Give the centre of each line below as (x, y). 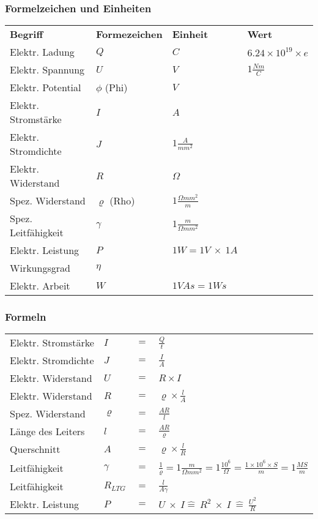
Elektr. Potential (46, 88)
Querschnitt (35, 449)
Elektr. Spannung (47, 70)
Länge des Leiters (47, 431)
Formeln (26, 317)
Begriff (27, 34)
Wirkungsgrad (40, 268)
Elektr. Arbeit (40, 286)
